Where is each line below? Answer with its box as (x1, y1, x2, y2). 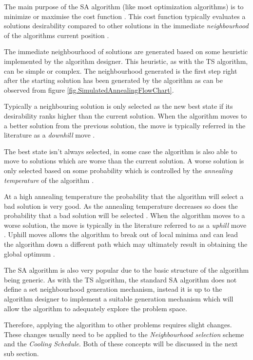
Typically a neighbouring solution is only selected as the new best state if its (4, 101, 233, 111)
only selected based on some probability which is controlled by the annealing (4, 165, 233, 175)
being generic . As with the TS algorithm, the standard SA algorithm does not (4, 274, 237, 284)
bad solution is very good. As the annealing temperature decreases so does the (4, 200, 238, 211)
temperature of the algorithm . (4, 175, 94, 185)
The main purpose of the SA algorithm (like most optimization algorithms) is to (4, 1, 244, 11)
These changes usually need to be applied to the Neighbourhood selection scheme (4, 329, 244, 339)
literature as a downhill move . (4, 130, 95, 140)
